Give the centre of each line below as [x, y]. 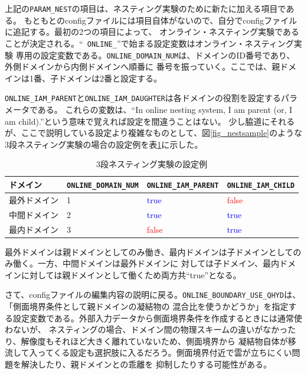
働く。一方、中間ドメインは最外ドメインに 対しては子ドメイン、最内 [146, 263]
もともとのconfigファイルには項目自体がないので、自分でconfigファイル [160, 20]
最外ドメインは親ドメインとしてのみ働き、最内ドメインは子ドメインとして [149, 251]
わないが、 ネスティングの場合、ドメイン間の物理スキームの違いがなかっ [146, 329]
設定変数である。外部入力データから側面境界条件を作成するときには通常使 [157, 318]
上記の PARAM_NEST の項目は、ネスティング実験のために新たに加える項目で [146, 8]
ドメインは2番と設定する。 [110, 78]
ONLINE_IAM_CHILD [261, 185]
